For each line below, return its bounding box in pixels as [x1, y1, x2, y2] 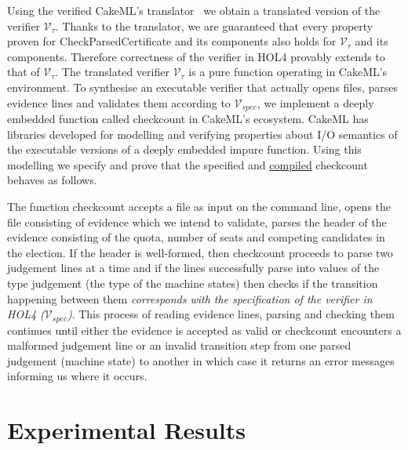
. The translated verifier [55, 64, 169, 80]
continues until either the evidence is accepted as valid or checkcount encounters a [7, 321, 402, 338]
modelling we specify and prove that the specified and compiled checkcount [7, 156, 368, 172]
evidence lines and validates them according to [7, 94, 231, 111]
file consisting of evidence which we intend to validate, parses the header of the [7, 213, 387, 230]
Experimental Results [7, 414, 246, 446]
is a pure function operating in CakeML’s [188, 64, 388, 80]
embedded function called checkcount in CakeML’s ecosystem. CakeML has [7, 111, 369, 127]
